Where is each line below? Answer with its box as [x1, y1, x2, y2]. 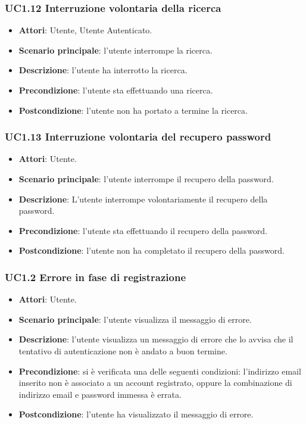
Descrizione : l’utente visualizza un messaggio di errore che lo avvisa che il [18, 333, 293, 345]
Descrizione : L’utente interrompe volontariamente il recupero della [18, 192, 268, 205]
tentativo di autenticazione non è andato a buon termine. [18, 344, 227, 357]
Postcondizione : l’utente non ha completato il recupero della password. [18, 244, 285, 257]
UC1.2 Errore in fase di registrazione [5, 269, 186, 284]
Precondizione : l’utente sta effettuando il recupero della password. [18, 224, 267, 236]
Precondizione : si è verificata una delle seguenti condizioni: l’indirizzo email [18, 364, 301, 377]
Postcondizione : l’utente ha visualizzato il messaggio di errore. [18, 408, 254, 420]
